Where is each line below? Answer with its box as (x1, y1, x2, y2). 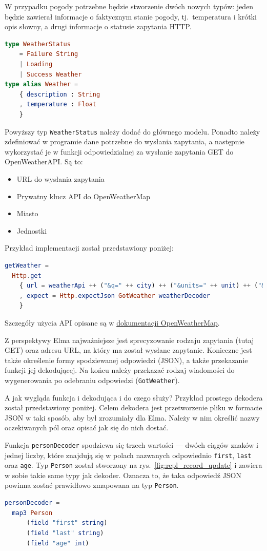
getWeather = (5, 261, 49, 269)
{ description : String (19, 90, 100, 98)
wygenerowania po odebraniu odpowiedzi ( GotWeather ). (5, 374, 180, 385)
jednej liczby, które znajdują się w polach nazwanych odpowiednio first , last (5, 449, 252, 460)
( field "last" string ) (26, 529, 104, 537)
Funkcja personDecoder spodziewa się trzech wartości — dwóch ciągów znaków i (5, 439, 258, 450)
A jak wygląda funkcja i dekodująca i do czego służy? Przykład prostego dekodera (5, 392, 263, 403)
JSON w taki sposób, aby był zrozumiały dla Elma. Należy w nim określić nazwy (5, 412, 260, 423)
